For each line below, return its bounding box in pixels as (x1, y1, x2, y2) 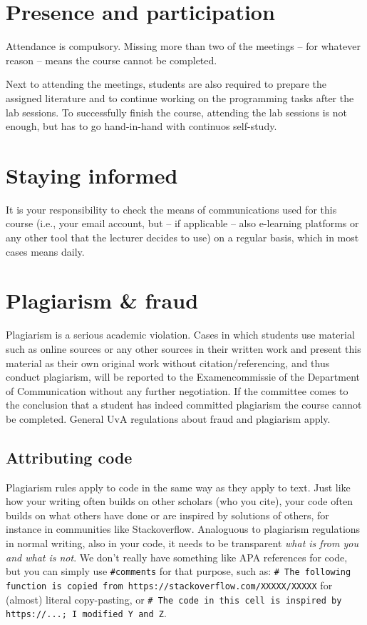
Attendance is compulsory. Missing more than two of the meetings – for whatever (6, 39, 361, 54)
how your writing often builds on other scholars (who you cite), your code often (6, 494, 353, 509)
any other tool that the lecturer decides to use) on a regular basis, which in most (6, 230, 359, 244)
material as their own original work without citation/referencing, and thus (6, 355, 330, 370)
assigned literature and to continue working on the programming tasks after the (6, 90, 354, 105)
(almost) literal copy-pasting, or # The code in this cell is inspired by (6, 591, 342, 606)
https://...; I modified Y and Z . (6, 606, 167, 621)
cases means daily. (6, 244, 85, 259)
